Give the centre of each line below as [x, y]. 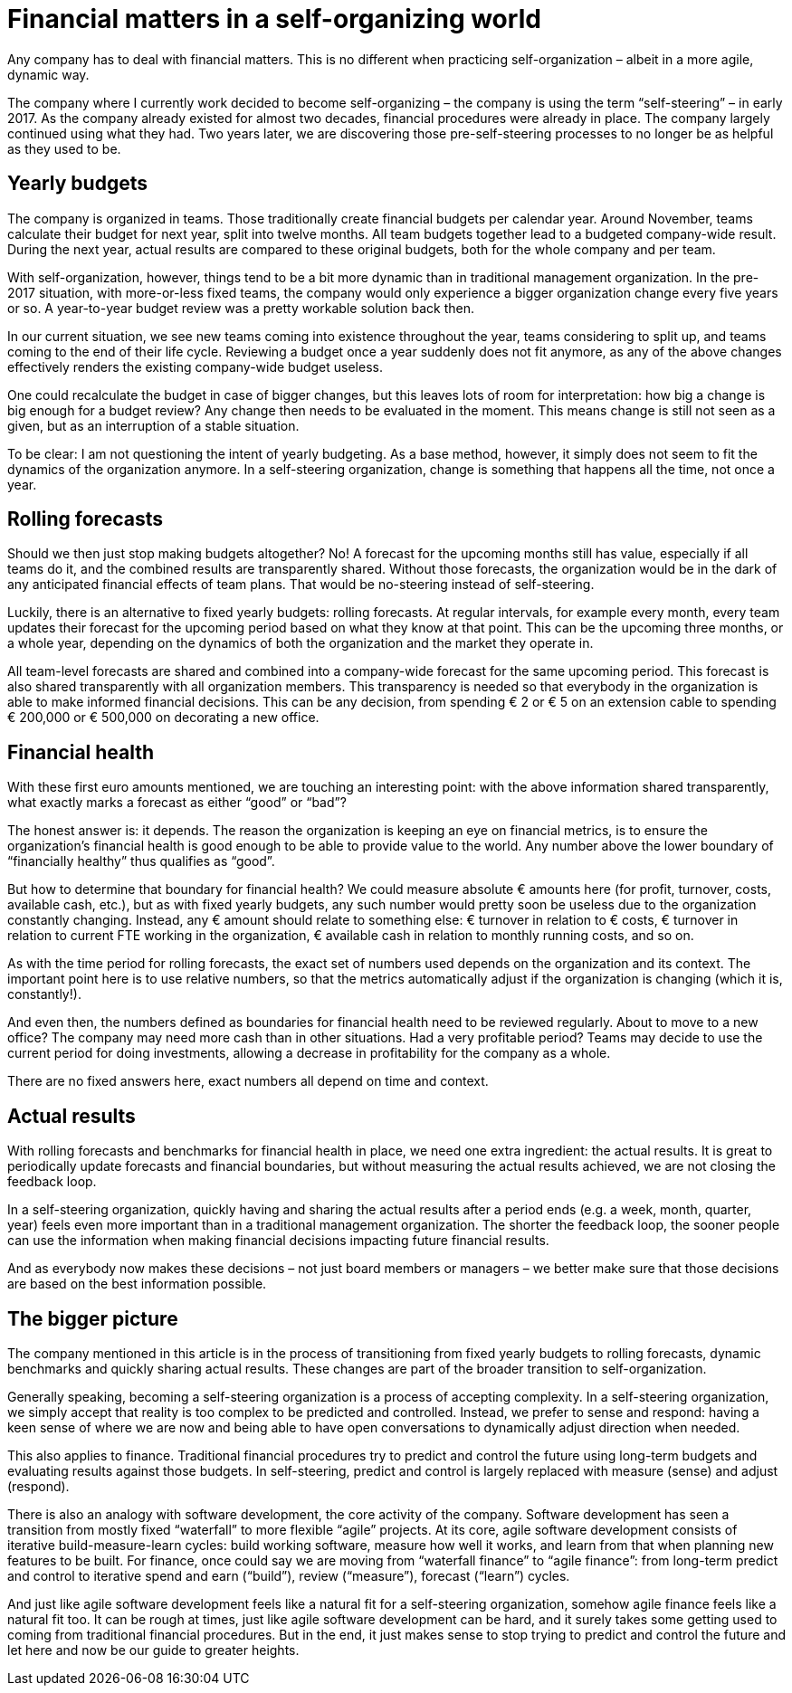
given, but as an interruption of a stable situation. [153, 425]
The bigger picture [93, 1318]
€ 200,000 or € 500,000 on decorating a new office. [163, 718]
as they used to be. [64, 148]
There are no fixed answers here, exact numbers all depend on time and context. [248, 1081]
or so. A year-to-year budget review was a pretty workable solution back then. [241, 308]
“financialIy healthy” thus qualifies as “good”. [141, 861]
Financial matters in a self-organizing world [274, 19]
